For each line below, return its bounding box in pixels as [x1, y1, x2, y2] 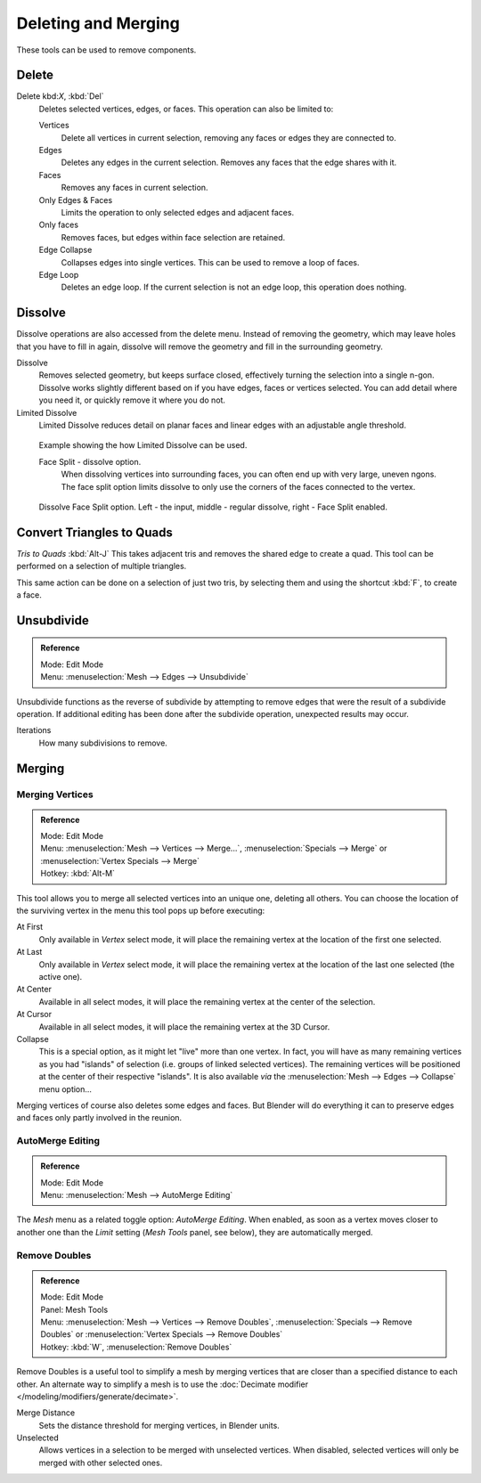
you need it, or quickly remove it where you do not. [38, 395, 226, 405]
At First [16, 922, 44, 933]
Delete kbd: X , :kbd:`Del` [16, 91, 104, 102]
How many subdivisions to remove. [38, 737, 168, 748]
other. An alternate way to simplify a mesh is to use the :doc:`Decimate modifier [16, 1379, 309, 1389]
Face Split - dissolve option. [38, 456, 142, 467]
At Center [16, 984, 53, 995]
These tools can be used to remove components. [16, 45, 197, 55]
